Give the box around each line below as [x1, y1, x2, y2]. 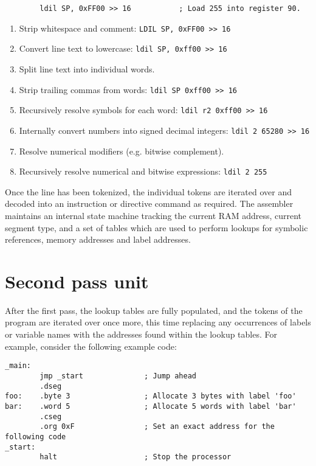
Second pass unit [5, 268, 149, 293]
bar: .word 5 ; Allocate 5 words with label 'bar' [5, 402, 297, 411]
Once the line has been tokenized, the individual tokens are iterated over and [5, 185, 292, 198]
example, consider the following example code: [5, 339, 177, 352]
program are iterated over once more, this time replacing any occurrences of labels [5, 316, 311, 329]
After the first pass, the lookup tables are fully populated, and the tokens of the [5, 304, 303, 316]
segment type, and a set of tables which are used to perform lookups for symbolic [5, 221, 308, 234]
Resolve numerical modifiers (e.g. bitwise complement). [19, 144, 224, 157]
